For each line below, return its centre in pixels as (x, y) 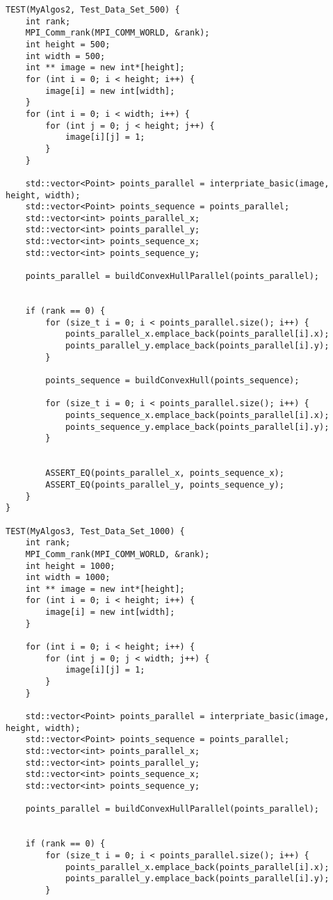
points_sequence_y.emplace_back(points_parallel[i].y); (197, 427)
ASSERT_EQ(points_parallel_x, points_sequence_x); (165, 473)
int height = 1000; (70, 566)
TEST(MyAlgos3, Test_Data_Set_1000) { (95, 531)
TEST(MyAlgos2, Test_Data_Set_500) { (93, 10)
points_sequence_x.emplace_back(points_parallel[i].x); (197, 415)
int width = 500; (65, 56)
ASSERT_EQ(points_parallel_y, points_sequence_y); (165, 484)
